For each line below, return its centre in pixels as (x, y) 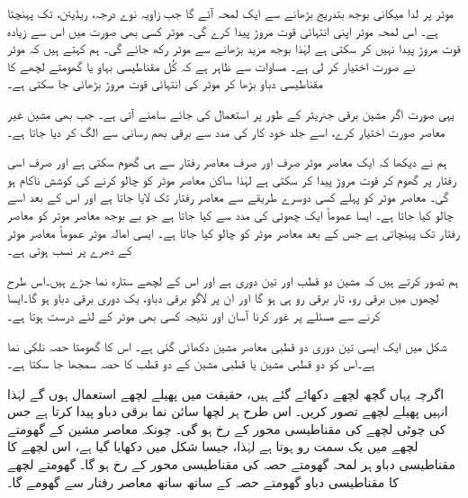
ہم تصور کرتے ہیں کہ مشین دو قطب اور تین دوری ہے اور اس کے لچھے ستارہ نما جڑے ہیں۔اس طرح (233, 280)
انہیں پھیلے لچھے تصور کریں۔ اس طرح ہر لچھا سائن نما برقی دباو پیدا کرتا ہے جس (228, 411)
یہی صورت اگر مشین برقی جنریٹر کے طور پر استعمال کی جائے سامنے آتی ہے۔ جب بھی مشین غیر (231, 113)
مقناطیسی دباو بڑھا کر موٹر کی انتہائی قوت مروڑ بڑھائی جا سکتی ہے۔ (165, 83)
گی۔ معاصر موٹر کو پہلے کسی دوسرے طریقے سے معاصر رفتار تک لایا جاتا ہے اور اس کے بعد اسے (228, 197)
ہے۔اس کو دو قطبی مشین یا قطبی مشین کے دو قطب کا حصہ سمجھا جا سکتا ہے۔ (191, 363)
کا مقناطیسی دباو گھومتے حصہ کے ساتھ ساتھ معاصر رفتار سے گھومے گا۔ (203, 481)
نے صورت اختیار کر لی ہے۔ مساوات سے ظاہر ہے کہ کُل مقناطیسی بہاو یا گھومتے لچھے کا (211, 65)
